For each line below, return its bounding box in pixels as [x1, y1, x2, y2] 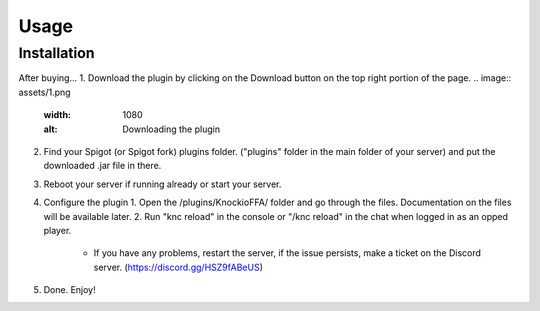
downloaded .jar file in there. [43, 160, 162, 172]
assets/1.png [18, 86, 71, 98]
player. [43, 224, 72, 236]
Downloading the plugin [122, 123, 220, 135]
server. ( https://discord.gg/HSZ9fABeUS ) [93, 261, 264, 273]
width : [43, 109, 72, 121]
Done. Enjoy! [43, 284, 96, 296]
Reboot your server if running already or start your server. [43, 178, 282, 190]
